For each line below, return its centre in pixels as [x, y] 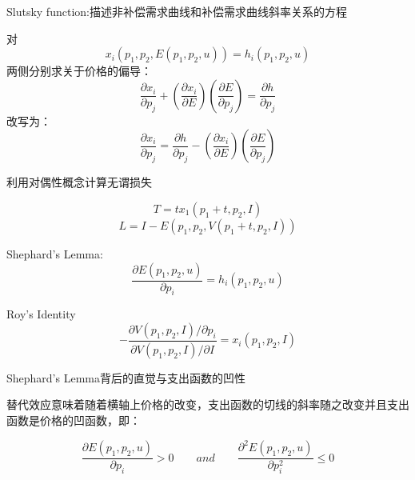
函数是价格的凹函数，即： [74, 420]
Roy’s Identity [41, 314]
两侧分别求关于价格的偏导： [79, 71]
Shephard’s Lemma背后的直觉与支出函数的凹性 [126, 377]
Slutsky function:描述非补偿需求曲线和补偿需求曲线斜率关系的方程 [177, 11]
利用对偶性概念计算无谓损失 [79, 182]
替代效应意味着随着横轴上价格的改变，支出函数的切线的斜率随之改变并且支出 [208, 404]
